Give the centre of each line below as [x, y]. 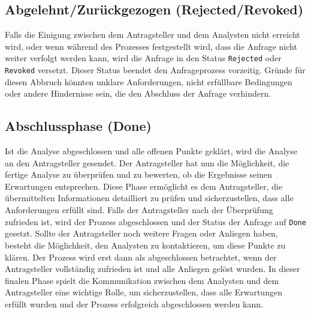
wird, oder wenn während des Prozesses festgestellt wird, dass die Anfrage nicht [151, 46]
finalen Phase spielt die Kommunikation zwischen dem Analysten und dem [142, 280]
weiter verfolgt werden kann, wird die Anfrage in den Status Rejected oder [143, 58]
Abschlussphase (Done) [78, 126]
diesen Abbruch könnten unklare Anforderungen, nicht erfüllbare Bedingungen [149, 81]
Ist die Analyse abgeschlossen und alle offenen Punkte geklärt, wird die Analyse [151, 151]
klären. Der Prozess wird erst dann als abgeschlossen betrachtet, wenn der [141, 257]
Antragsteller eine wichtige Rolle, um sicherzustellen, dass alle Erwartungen [144, 292]
